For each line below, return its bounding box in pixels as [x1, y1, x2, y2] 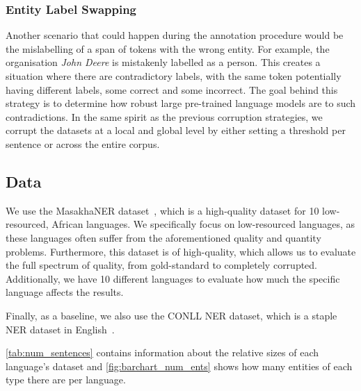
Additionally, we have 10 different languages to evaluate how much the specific [6, 271, 340, 285]
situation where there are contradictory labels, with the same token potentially [6, 69, 342, 83]
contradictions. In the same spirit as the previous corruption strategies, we [6, 109, 323, 124]
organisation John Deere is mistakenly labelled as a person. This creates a [6, 55, 321, 69]
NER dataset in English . [6, 322, 115, 336]
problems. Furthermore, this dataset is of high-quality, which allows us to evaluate [6, 244, 356, 258]
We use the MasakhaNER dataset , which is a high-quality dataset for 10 [6, 203, 319, 217]
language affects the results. [6, 285, 124, 299]
